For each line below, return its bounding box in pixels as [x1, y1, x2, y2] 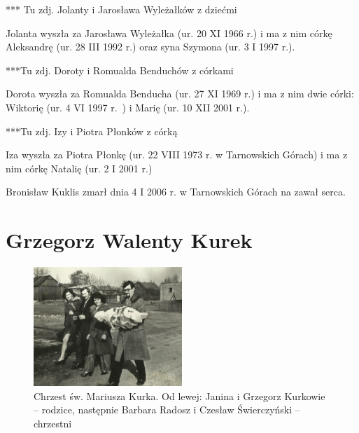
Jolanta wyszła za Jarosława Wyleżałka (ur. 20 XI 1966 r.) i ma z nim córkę [6, 25, 332, 40]
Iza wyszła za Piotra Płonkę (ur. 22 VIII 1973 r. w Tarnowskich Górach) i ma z [6, 147, 348, 162]
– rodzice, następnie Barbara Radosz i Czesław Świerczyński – [34, 402, 300, 417]
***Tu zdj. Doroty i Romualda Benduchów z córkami [6, 62, 234, 77]
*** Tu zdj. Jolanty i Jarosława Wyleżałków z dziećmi [6, 2, 237, 16]
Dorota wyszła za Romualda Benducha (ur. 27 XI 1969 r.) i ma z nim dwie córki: [6, 86, 354, 101]
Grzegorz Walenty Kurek [6, 226, 253, 254]
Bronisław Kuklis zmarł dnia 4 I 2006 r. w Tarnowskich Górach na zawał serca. [6, 184, 346, 199]
